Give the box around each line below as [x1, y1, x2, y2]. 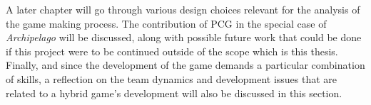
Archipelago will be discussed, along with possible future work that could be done [6, 30, 362, 45]
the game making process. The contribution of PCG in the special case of [6, 16, 327, 31]
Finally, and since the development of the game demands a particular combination [6, 57, 365, 72]
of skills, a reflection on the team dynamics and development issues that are [6, 71, 337, 86]
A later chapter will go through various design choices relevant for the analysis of [6, 2, 360, 16]
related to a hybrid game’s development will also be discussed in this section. [6, 85, 342, 100]
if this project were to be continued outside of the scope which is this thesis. [6, 43, 338, 58]
